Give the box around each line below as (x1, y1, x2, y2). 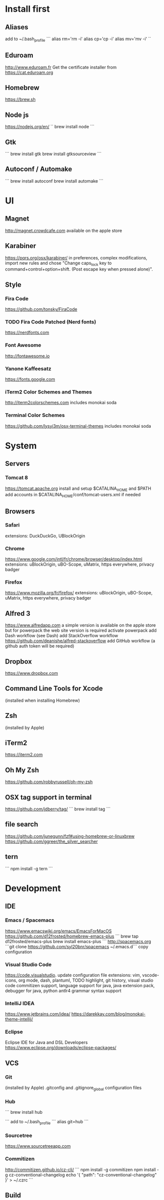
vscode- (142, 972, 159, 978)
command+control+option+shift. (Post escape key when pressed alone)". (5, 266, 153, 272)
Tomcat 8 (5, 474, 28, 481)
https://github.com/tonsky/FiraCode (5, 306, 77, 312)
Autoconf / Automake (5, 165, 72, 173)
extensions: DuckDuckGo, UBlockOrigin (5, 532, 86, 539)
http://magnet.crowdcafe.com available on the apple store (5, 228, 122, 233)
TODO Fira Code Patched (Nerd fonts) (5, 319, 96, 325)
